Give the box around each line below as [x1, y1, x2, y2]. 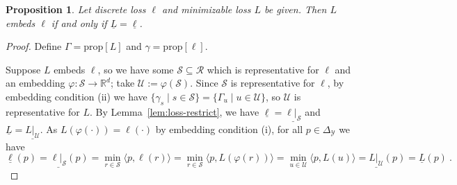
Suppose [6, 62, 41, 76]
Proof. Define [6, 39, 62, 53]
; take [110, 76, 135, 90]
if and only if [51, 15, 107, 30]
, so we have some [97, 62, 174, 76]
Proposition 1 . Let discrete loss [6, 2, 146, 16]
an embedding [6, 76, 65, 90]
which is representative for [207, 62, 319, 76]
